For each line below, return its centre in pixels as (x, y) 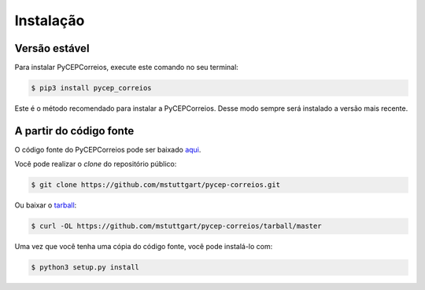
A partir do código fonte (74, 131)
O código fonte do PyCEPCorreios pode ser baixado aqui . (108, 149)
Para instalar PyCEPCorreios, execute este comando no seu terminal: (127, 68)
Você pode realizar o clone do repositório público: (96, 164)
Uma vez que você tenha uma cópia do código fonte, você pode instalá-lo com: (144, 247)
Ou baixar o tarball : (46, 205)
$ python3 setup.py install (85, 268)
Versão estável (52, 48)
